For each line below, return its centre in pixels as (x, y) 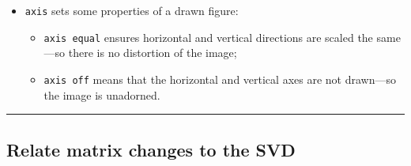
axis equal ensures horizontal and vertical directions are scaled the (208, 37)
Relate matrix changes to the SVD (151, 149)
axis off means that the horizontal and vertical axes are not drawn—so (220, 79)
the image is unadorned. (102, 94)
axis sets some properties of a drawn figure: (132, 10)
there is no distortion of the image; (153, 53)
